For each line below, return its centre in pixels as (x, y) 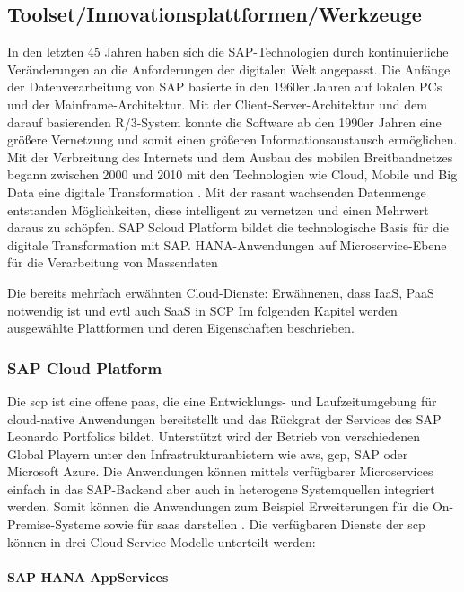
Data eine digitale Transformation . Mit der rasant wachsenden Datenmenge (217, 192)
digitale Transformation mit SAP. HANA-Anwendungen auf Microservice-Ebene (227, 244)
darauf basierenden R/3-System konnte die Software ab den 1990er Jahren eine (224, 122)
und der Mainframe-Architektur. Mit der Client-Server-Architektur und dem (217, 104)
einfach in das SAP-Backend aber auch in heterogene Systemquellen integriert (221, 488)
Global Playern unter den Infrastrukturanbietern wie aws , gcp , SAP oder (208, 453)
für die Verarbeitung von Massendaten (113, 262)
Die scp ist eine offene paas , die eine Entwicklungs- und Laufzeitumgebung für (222, 400)
